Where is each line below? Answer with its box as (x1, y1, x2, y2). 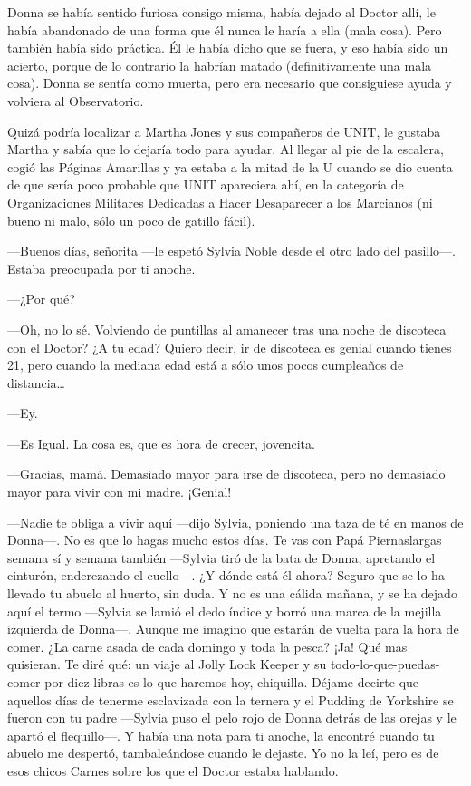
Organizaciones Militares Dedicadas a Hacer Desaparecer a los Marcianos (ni (7, 192, 433, 211)
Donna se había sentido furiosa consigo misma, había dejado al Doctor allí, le (7, 3, 436, 21)
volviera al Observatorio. (7, 91, 144, 110)
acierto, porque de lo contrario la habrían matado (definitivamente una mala (7, 55, 432, 74)
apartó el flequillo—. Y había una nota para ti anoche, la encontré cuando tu (7, 725, 435, 744)
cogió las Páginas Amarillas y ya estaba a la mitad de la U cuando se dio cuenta (7, 157, 453, 176)
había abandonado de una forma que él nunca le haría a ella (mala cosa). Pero (7, 20, 442, 39)
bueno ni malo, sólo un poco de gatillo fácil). (7, 210, 255, 229)
